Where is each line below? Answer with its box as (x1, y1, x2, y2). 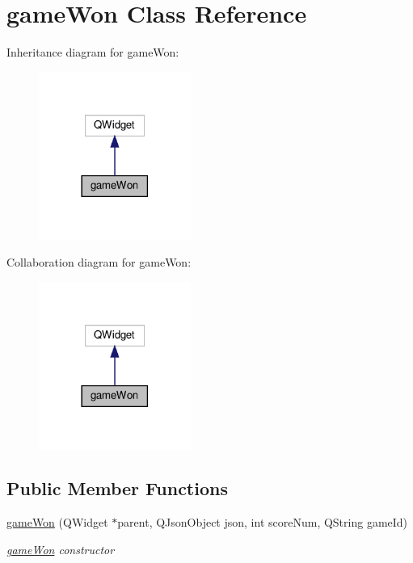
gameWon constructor (6, 540, 115, 557)
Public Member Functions (6, 476, 228, 501)
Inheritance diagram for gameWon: (6, 44, 179, 61)
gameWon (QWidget (6, 514, 108, 531)
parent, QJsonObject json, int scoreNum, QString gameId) (117, 514, 408, 531)
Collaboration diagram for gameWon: (6, 254, 192, 271)
